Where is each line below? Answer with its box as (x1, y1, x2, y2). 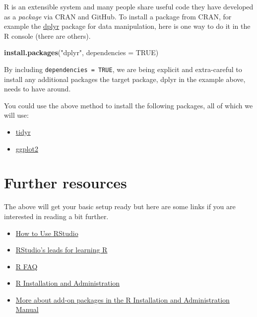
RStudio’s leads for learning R (15, 244, 108, 255)
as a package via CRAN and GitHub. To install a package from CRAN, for (4, 11, 232, 21)
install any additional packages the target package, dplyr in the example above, (4, 74, 246, 84)
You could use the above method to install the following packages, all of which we (4, 100, 253, 110)
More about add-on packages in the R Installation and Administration (15, 294, 230, 305)
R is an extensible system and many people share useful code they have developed (4, 1, 254, 11)
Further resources (4, 172, 127, 193)
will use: (4, 110, 29, 120)
